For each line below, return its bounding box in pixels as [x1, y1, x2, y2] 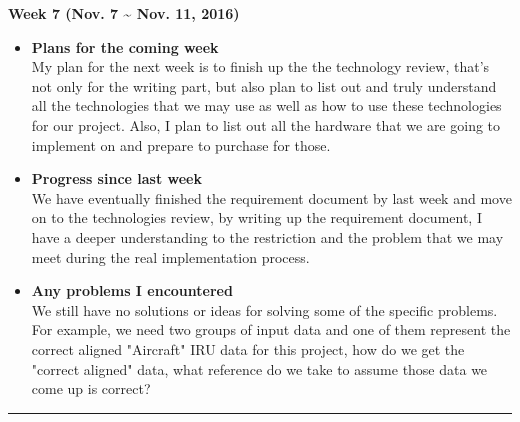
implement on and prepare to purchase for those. [31, 134, 331, 155]
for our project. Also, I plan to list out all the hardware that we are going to [31, 114, 501, 135]
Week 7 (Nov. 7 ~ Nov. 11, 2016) [8, 3, 240, 23]
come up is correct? [31, 378, 151, 399]
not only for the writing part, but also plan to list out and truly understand [31, 75, 497, 96]
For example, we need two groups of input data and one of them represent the [31, 319, 511, 340]
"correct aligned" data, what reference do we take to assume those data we [31, 358, 488, 379]
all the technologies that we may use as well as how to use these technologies [31, 95, 502, 116]
